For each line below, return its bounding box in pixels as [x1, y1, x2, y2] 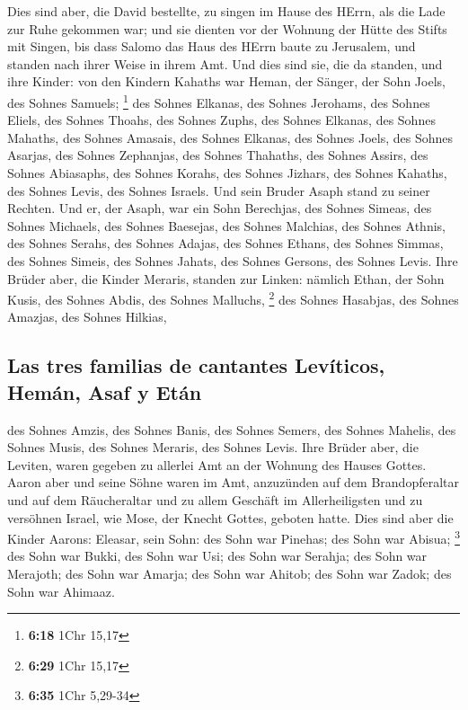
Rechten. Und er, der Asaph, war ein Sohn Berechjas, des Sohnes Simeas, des [7, 199, 432, 217]
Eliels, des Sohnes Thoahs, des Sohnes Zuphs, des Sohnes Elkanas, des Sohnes [7, 111, 436, 129]
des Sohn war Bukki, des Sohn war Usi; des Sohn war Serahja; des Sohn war [7, 546, 428, 565]
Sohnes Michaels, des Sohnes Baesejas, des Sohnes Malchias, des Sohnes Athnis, [7, 216, 446, 235]
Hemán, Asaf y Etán [7, 377, 202, 405]
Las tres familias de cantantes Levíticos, [7, 351, 385, 379]
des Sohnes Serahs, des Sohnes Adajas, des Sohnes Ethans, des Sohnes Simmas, [7, 234, 444, 253]
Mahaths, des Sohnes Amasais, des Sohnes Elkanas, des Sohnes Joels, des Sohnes [7, 128, 454, 146]
